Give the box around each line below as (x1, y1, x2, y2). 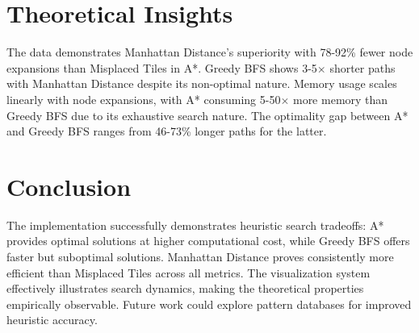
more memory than (292, 90, 388, 107)
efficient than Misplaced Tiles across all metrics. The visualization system (6, 264, 371, 281)
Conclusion (6, 169, 132, 202)
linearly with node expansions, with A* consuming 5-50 (6, 90, 281, 107)
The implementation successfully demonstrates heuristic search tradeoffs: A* (6, 216, 384, 233)
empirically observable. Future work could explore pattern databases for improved (6, 295, 412, 312)
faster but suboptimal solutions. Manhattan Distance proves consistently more (6, 248, 394, 264)
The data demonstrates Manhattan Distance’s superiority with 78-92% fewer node (6, 44, 413, 60)
